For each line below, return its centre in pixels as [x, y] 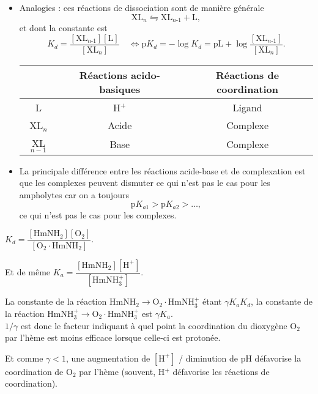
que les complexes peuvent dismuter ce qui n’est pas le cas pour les [145, 183]
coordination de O [39, 371]
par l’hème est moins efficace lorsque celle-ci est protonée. [113, 337]
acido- [146, 75]
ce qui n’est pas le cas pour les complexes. [98, 214]
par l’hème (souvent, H [122, 371]
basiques [120, 89]
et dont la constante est [63, 28]
